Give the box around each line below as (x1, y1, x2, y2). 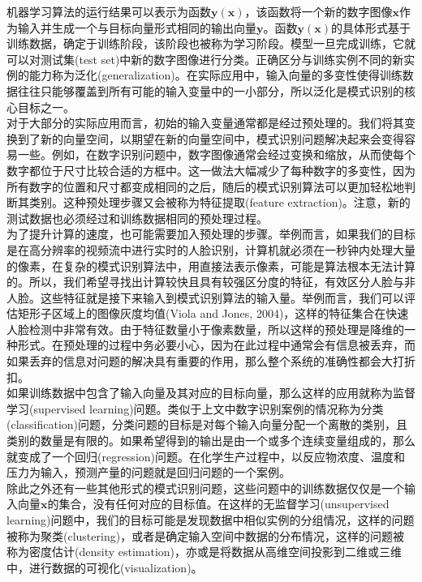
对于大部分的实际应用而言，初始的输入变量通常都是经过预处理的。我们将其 (6, 114, 404, 131)
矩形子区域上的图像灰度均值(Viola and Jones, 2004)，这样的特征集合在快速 (17, 305, 409, 322)
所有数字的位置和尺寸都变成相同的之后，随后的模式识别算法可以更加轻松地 (6, 178, 404, 195)
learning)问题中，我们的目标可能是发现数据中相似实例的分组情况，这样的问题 (6, 511, 415, 528)
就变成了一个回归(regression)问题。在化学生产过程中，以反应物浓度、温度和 (6, 447, 406, 464)
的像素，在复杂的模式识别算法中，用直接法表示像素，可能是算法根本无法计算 (6, 257, 416, 274)
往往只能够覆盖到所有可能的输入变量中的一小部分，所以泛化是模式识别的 (17, 82, 404, 99)
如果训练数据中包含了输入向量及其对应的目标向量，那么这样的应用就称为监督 (6, 384, 416, 401)
